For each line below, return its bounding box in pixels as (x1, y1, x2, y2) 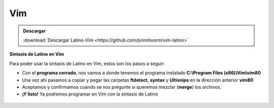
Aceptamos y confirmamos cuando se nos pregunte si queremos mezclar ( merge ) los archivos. (22, 84, 222, 90)
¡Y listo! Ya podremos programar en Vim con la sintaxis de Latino (22, 91, 158, 97)
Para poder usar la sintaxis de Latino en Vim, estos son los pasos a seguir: (9, 60, 165, 66)
